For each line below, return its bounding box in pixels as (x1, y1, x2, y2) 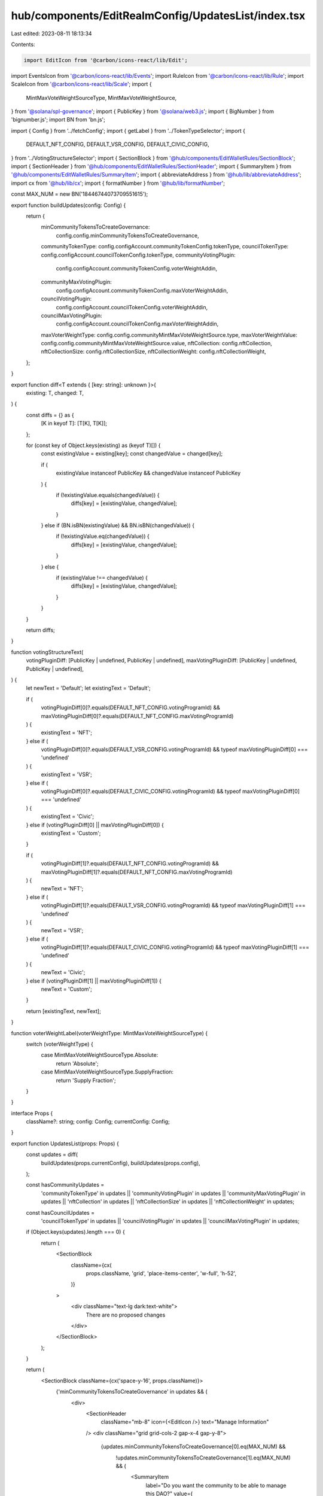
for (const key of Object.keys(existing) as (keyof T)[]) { (26, 442, 161, 449)
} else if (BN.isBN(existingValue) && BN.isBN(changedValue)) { (41, 522, 194, 529)
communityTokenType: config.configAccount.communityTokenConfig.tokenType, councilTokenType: (41, 243, 289, 250)
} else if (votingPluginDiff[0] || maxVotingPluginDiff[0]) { (26, 821, 164, 828)
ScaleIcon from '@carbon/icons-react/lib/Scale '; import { (11, 81, 152, 88)
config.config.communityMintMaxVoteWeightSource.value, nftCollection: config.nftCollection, (41, 340, 272, 347)
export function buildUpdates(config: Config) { (11, 201, 126, 209)
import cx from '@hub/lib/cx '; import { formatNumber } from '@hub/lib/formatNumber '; (11, 180, 226, 187)
